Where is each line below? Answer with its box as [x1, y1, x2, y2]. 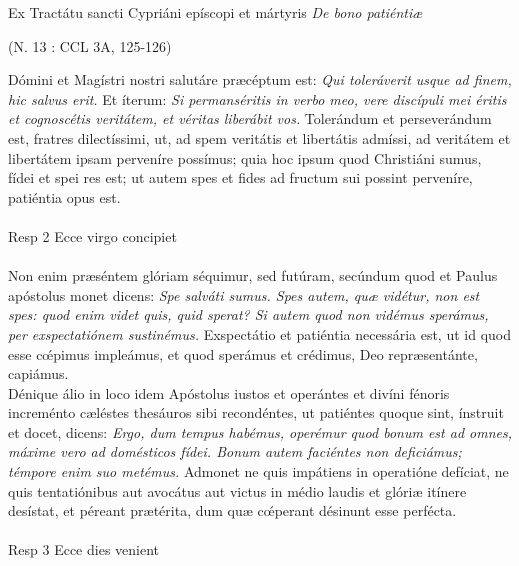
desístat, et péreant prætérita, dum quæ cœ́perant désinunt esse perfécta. [8, 500, 457, 521]
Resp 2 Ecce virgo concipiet [8, 225, 177, 246]
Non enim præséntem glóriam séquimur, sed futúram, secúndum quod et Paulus [8, 265, 498, 286]
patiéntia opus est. [8, 186, 121, 207]
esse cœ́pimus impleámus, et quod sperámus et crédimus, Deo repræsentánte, [8, 343, 478, 364]
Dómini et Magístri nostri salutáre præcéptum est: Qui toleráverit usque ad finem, [8, 69, 512, 90]
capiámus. [8, 363, 69, 384]
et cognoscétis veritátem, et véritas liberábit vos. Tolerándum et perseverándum [8, 108, 492, 129]
